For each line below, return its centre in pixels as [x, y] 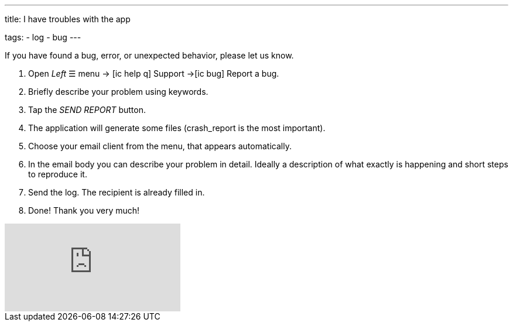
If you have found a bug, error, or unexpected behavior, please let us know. [149, 55]
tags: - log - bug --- [43, 37]
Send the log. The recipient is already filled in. [117, 192]
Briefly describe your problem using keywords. [118, 92]
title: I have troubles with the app [68, 19]
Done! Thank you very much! [84, 210]
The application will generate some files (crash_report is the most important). [177, 128]
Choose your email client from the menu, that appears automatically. [160, 146]
